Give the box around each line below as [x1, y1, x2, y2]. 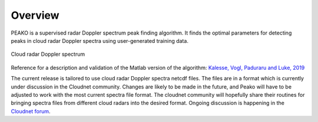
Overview [11, 9, 59, 22]
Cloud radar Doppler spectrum [11, 50, 85, 58]
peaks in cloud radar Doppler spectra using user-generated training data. [11, 37, 188, 44]
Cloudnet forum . [11, 107, 51, 114]
